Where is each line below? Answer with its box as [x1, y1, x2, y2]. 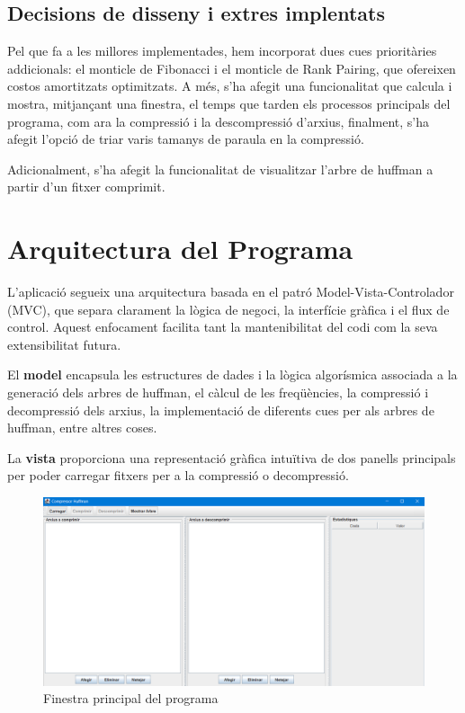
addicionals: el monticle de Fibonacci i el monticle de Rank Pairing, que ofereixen [7, 58, 456, 77]
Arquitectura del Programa [7, 230, 353, 267]
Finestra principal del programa [43, 689, 219, 708]
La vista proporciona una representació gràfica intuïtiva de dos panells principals [7, 448, 456, 467]
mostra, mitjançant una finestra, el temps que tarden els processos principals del [7, 94, 451, 112]
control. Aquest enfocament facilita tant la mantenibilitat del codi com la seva [7, 317, 438, 336]
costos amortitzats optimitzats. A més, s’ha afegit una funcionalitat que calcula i [7, 76, 452, 95]
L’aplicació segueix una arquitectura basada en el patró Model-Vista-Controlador [7, 282, 454, 301]
